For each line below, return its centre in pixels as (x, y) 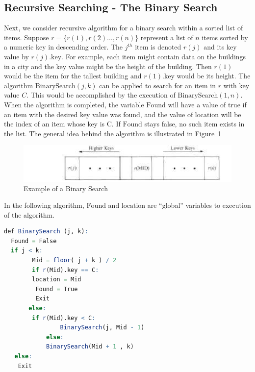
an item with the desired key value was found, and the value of (99, 114)
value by (16, 56)
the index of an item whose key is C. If (62, 124)
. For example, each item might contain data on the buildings (154, 56)
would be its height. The (214, 76)
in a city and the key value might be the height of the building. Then (108, 66)
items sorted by (225, 37)
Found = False (34, 241)
